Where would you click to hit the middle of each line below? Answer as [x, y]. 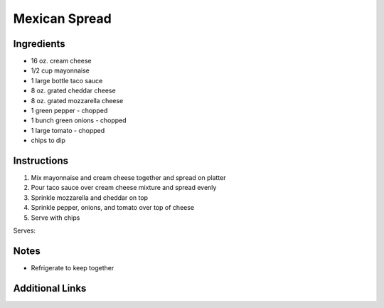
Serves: [24, 230]
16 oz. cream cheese [61, 61]
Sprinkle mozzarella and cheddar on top [90, 197]
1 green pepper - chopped [69, 111]
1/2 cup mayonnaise [60, 70]
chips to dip [48, 140]
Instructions [41, 161]
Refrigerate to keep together [73, 267]
